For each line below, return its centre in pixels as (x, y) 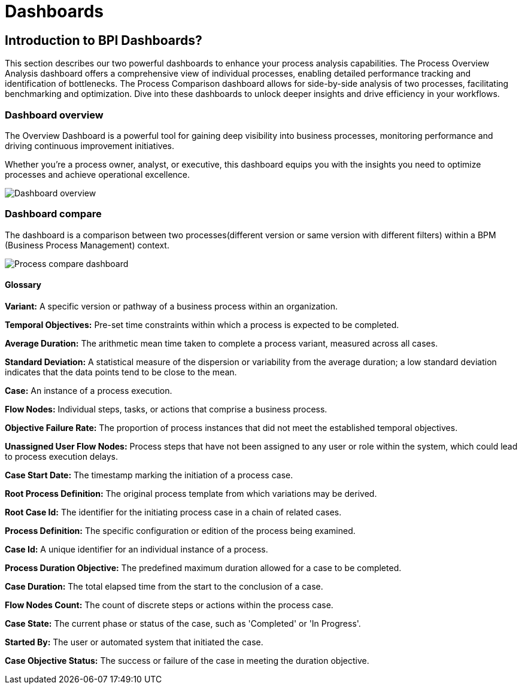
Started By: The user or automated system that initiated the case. (134, 642)
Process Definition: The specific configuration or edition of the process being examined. (180, 530)
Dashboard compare (53, 214)
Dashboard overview (54, 115)
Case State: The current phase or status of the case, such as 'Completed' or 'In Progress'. (183, 623)
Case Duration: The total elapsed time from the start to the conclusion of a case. (164, 586)
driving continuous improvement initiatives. (90, 145)
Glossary (23, 285)
